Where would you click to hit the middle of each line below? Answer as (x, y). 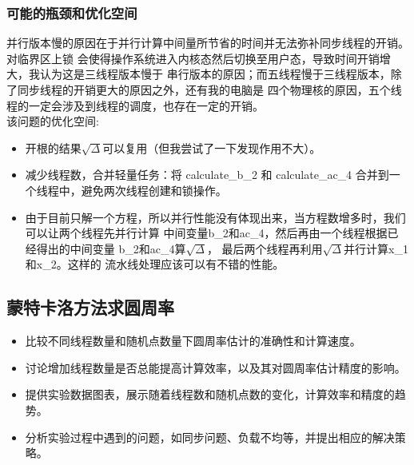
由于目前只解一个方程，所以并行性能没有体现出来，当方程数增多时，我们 (215, 217)
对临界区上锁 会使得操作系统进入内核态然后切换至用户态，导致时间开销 (193, 58)
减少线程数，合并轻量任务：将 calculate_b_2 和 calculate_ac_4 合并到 (207, 175)
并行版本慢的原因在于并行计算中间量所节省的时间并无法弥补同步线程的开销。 (208, 43)
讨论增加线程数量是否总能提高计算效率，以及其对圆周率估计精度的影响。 (215, 367)
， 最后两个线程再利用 (265, 248)
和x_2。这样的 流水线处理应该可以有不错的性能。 (155, 264)
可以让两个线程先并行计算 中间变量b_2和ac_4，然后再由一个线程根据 (206, 233)
